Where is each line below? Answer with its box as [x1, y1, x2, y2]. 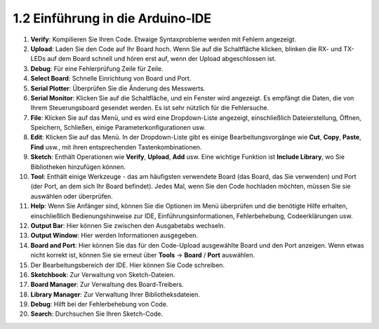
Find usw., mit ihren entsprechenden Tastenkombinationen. [30, 142, 202, 151]
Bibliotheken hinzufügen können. [30, 162, 126, 171]
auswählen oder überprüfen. [30, 192, 114, 200]
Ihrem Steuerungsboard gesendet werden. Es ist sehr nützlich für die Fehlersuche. [30, 104, 270, 112]
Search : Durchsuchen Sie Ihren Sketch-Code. [30, 309, 164, 318]
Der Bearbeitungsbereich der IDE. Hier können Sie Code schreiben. [30, 260, 225, 269]
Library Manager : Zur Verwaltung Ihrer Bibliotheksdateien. [30, 290, 200, 298]
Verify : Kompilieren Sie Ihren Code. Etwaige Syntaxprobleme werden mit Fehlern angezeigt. [30, 35, 296, 43]
